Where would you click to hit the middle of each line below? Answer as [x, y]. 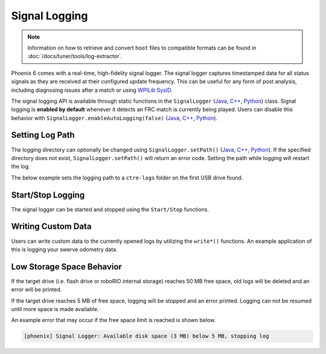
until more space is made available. [55, 309]
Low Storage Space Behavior [66, 267]
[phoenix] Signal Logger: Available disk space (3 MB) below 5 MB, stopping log [146, 336]
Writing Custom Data [51, 227]
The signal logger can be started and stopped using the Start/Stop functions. [110, 209]
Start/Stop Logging [48, 195]
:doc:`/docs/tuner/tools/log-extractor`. [75, 56]
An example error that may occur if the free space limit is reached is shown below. [113, 320]
